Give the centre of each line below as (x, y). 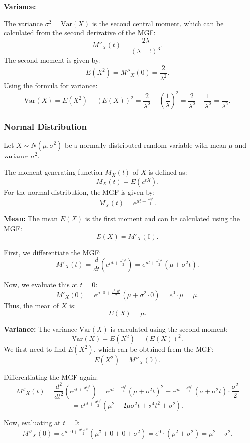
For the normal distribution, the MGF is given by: (80, 192)
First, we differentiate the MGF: (52, 252)
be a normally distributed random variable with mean (146, 144)
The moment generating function (53, 172)
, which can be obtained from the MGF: (153, 349)
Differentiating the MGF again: (51, 377)
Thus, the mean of (32, 305)
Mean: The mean (31, 219)
